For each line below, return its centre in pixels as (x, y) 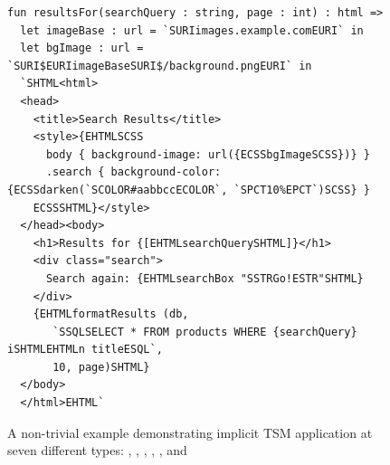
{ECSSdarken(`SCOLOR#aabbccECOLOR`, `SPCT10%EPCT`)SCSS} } (189, 190)
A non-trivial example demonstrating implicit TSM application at (190, 432)
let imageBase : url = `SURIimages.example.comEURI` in (192, 30)
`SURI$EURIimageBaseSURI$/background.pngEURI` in (160, 66)
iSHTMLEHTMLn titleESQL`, (85, 350)
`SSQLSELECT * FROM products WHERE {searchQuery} (205, 332)
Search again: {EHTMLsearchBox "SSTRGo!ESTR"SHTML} (205, 278)
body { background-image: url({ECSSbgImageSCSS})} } (208, 154)
